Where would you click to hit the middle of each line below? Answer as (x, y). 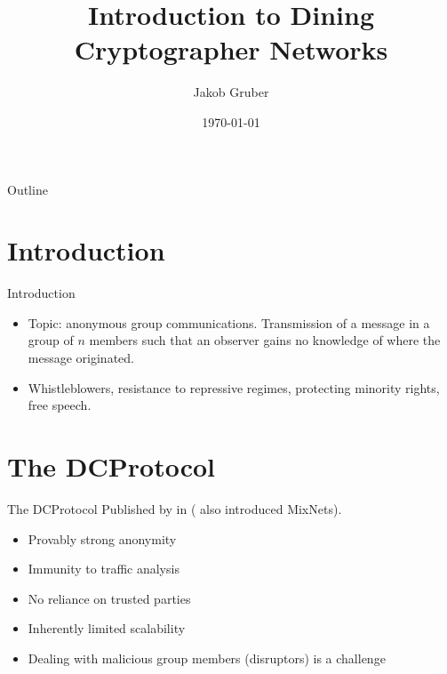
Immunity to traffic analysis (104, 569)
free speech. (60, 405)
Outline (28, 189)
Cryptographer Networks (231, 49)
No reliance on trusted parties (109, 598)
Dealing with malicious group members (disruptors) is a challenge (207, 658)
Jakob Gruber (231, 92)
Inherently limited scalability (107, 628)
